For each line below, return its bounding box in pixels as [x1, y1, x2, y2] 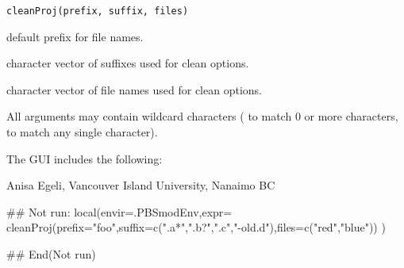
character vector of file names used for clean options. [6, 81, 262, 98]
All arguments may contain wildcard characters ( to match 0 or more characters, [6, 108, 398, 124]
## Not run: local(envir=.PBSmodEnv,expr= [6, 203, 233, 220]
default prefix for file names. [6, 28, 144, 44]
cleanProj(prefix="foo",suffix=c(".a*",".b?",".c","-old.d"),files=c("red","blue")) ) [6, 219, 386, 235]
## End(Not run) [6, 246, 96, 262]
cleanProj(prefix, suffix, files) [6, 6, 189, 17]
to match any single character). [6, 124, 158, 140]
